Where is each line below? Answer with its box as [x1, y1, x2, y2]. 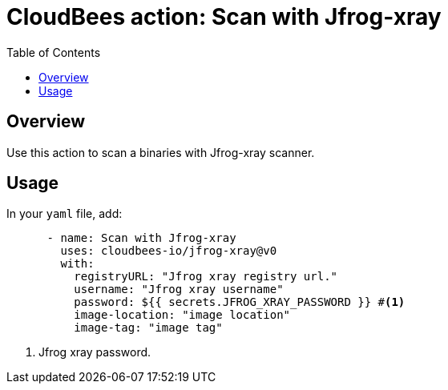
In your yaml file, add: [6, 207, 123, 221]
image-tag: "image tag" [74, 321, 223, 335]
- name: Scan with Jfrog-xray [46, 231, 236, 245]
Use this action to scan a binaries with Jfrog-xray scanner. [6, 145, 315, 159]
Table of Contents [6, 45, 101, 59]
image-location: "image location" [74, 308, 291, 322]
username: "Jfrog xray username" [74, 283, 284, 296]
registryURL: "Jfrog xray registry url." [74, 270, 338, 283]
